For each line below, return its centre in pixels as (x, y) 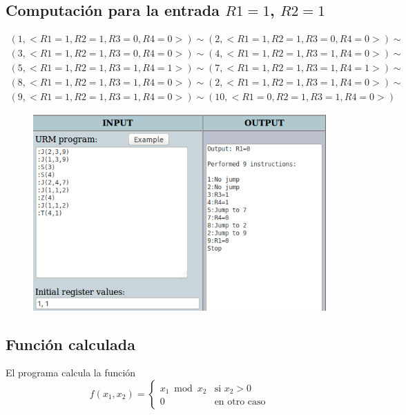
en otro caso (240, 402)
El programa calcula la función (71, 373)
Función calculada (70, 344)
